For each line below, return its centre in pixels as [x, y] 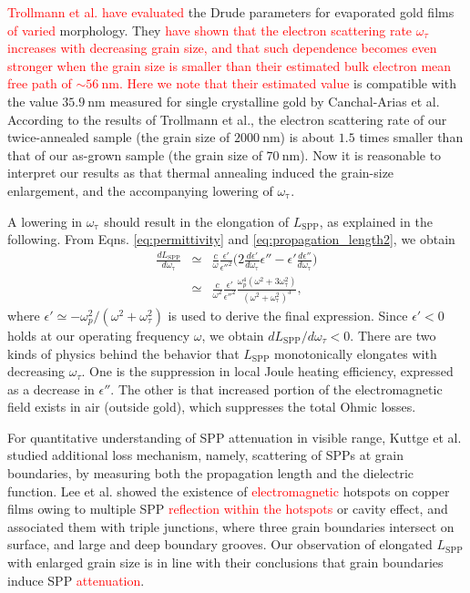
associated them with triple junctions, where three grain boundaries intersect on [231, 526]
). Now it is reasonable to [371, 154]
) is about [307, 137]
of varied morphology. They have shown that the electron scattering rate [210, 30]
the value [33, 101]
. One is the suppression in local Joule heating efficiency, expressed [267, 371]
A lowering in [45, 221]
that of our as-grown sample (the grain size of [135, 154]
